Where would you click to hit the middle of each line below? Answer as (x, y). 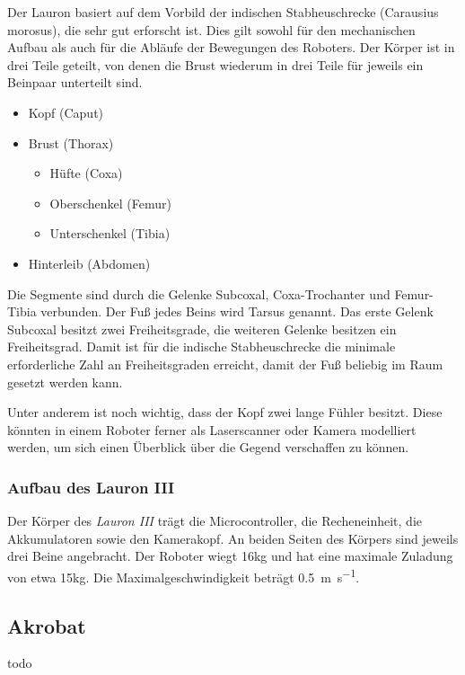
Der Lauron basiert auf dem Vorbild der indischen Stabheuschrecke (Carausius (223, 12)
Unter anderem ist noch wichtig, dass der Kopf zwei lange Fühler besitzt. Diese (225, 412)
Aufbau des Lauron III (91, 487)
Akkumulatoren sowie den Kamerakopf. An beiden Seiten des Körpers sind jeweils (233, 538)
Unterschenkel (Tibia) (110, 233)
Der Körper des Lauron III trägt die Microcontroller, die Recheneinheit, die (215, 521)
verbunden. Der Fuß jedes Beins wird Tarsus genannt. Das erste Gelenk (237, 311)
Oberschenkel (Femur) (110, 203)
